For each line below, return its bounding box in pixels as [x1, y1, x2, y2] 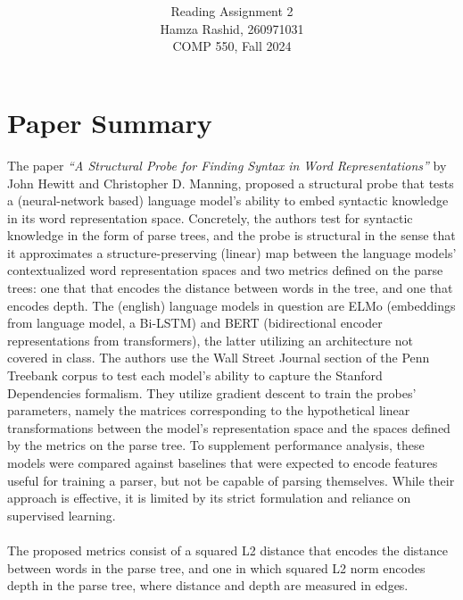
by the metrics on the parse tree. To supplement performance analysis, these [7, 436, 425, 454]
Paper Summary [7, 104, 212, 140]
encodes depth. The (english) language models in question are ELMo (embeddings [7, 296, 456, 314]
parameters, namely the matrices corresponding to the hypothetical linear [7, 401, 410, 420]
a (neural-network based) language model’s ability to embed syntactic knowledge [7, 191, 449, 210]
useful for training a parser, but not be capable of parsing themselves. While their [7, 471, 455, 489]
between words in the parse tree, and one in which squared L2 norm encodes [7, 558, 426, 577]
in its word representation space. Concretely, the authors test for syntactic [7, 208, 413, 227]
